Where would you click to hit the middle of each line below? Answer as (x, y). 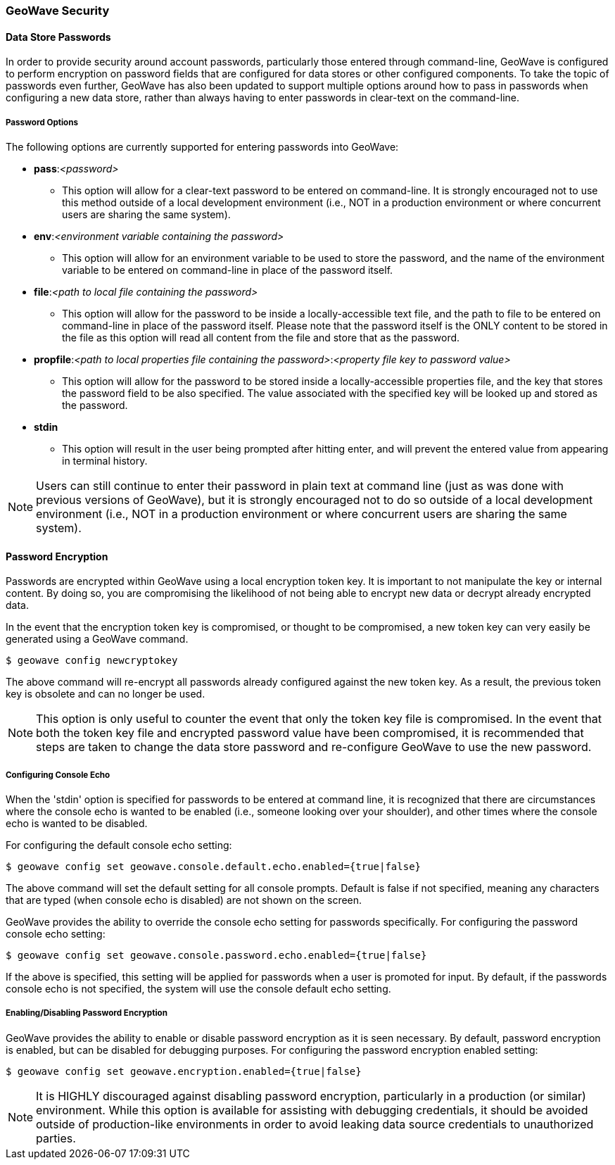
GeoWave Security (58, 11)
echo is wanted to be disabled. (77, 823)
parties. (56, 1138)
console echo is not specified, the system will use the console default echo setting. (198, 989)
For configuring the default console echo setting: (119, 845)
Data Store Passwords (58, 37)
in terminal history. (105, 461)
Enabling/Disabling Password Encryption (87, 1013)
